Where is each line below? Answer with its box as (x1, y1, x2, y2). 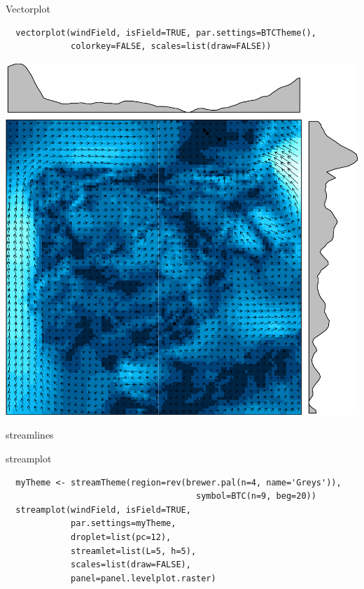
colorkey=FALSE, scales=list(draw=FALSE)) (71, 41, 272, 52)
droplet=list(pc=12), (71, 532, 171, 542)
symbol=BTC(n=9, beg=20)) (196, 491, 316, 502)
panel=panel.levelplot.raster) (71, 573, 216, 583)
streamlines (6, 427, 54, 442)
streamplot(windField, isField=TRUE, (15, 504, 191, 515)
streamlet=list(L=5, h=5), (71, 546, 197, 556)
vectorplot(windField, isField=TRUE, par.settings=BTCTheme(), (15, 27, 316, 38)
